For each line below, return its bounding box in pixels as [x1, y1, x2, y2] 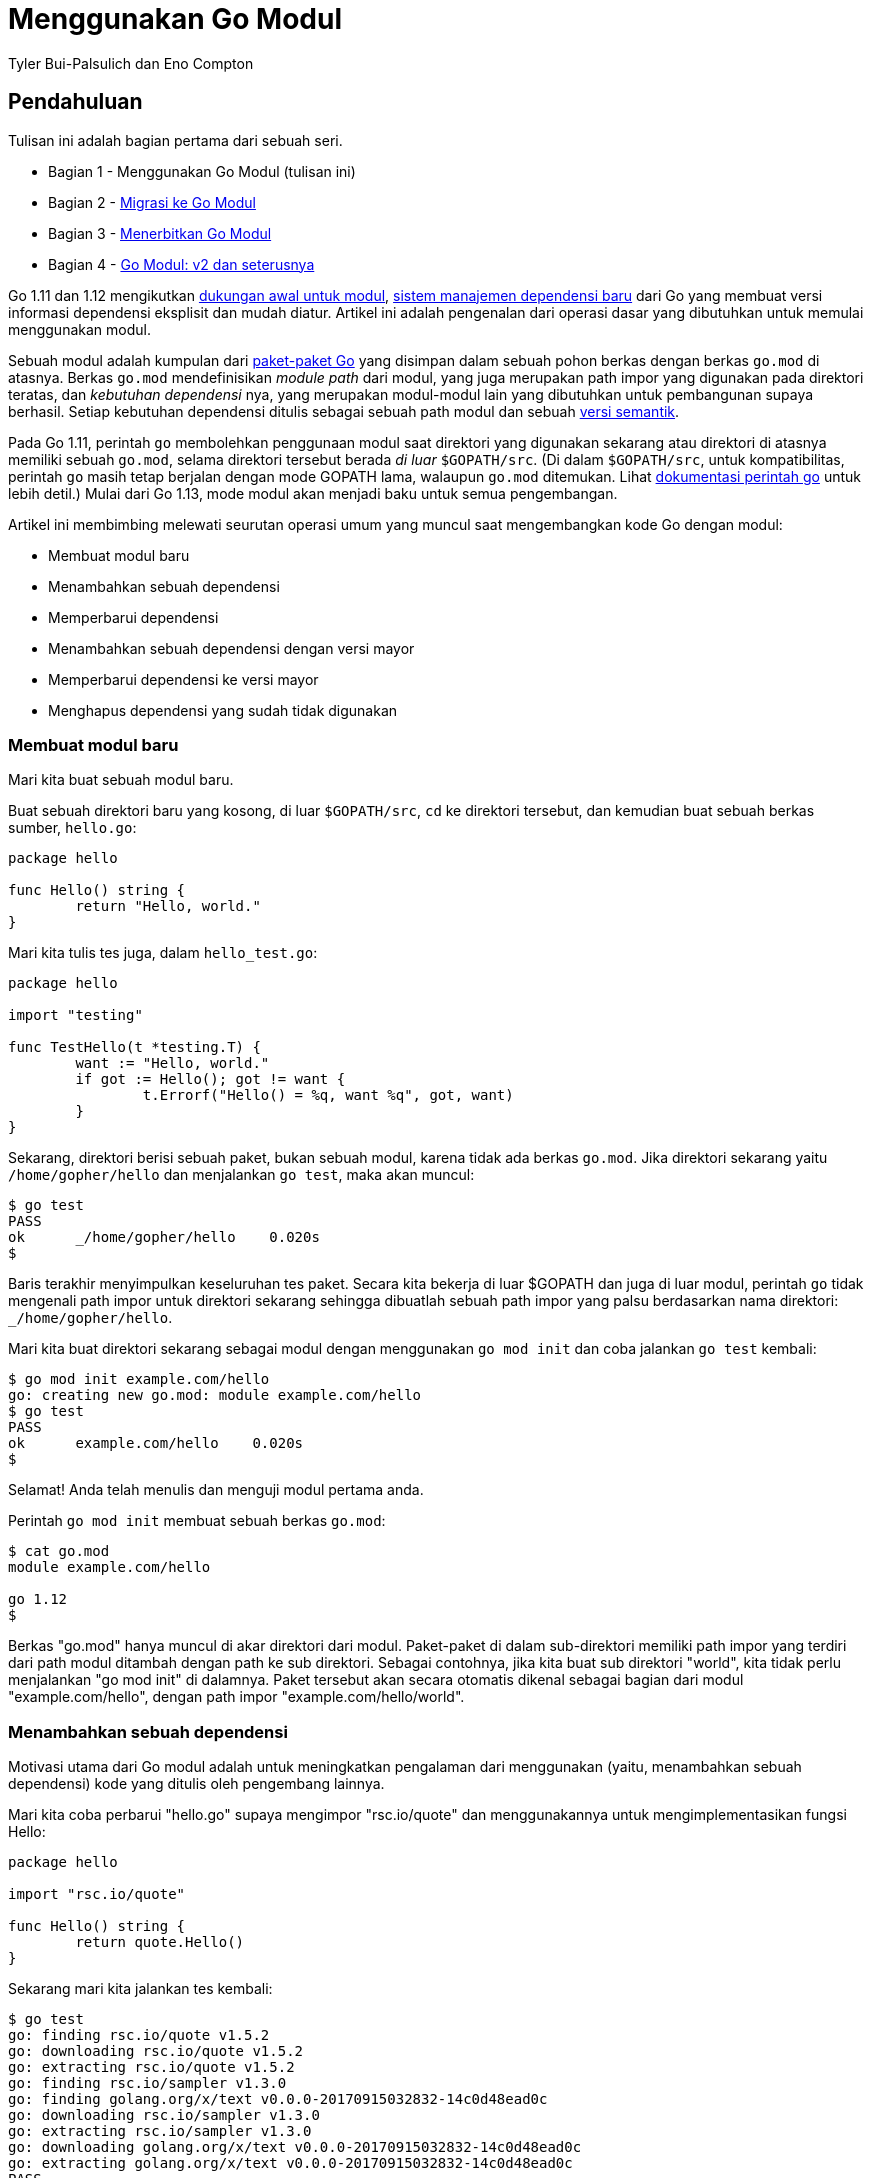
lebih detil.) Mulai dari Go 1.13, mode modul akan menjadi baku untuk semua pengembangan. [8, 484, 618, 502]
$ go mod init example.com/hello [8, 1371, 270, 1388]
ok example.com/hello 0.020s [8, 1435, 304, 1452]
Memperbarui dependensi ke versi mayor [48, 670, 319, 688]
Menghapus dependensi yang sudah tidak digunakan [48, 701, 398, 719]
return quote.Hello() [75, 1934, 245, 1951]
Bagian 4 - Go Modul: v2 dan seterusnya [48, 255, 315, 273]
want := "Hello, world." [75, 1055, 270, 1072]
